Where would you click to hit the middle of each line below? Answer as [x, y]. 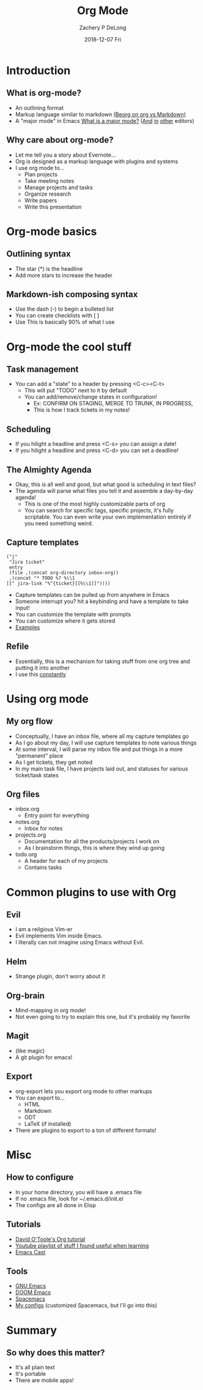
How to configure [40, 1177]
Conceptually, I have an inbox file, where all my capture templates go [102, 736]
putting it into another [42, 668]
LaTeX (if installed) [48, 1123]
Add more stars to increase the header [64, 275]
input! [22, 608]
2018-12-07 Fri [103, 39]
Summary [31, 1330]
